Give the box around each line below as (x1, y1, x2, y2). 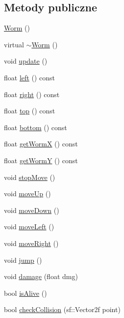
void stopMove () (4, 172, 55, 182)
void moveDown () (4, 205, 59, 215)
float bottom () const (4, 122, 67, 132)
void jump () (4, 254, 42, 265)
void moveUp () (4, 188, 51, 199)
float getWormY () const (4, 155, 78, 165)
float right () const (4, 89, 60, 99)
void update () (4, 56, 48, 66)
